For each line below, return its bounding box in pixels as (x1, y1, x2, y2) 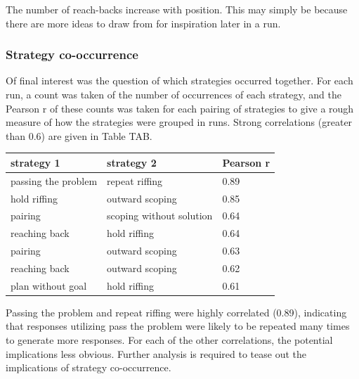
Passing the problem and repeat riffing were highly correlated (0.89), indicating (6, 304, 347, 319)
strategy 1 (11, 155, 60, 169)
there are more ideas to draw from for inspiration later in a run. (6, 15, 281, 30)
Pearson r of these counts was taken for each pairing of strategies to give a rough (6, 101, 354, 115)
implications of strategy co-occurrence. (6, 360, 171, 375)
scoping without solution (107, 208, 213, 223)
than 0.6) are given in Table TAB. (6, 128, 152, 143)
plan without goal (11, 278, 87, 293)
